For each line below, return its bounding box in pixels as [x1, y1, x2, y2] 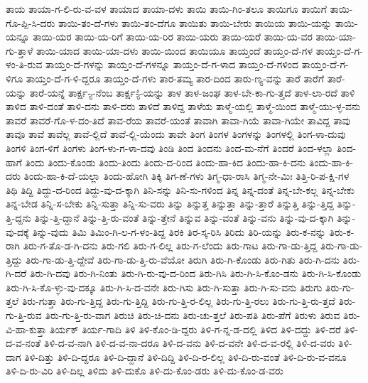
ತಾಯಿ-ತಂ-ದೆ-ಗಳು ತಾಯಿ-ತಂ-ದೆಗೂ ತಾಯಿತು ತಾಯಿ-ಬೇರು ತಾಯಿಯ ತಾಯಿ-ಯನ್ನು [58, 15, 332, 30]
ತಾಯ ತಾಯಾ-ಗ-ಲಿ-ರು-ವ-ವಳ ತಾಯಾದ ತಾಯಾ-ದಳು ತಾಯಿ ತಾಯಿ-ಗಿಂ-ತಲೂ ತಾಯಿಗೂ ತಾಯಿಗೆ [6, 1, 327, 16]
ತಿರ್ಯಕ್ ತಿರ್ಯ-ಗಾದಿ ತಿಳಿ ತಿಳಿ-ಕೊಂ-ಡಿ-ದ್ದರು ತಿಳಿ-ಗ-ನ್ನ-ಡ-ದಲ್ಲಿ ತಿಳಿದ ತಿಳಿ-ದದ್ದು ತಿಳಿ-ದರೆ [49, 321, 341, 336]
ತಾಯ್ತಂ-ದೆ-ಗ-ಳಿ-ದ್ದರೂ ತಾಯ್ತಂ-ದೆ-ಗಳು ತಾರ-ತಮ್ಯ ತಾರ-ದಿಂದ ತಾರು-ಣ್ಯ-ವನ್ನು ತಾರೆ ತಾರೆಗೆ [26, 70, 325, 85]
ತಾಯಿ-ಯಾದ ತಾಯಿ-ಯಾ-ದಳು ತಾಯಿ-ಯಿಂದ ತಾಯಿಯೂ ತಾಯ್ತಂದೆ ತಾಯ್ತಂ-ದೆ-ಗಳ [36, 43, 313, 58]
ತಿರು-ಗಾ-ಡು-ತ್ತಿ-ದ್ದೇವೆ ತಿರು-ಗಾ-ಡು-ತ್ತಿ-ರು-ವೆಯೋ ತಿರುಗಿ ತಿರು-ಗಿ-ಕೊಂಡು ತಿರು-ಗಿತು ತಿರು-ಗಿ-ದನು [26, 252, 340, 266]
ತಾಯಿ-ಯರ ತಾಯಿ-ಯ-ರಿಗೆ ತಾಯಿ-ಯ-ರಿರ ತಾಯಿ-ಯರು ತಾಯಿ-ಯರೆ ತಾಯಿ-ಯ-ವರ [33, 29, 313, 44]
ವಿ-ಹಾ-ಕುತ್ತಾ [6, 321, 47, 336]
